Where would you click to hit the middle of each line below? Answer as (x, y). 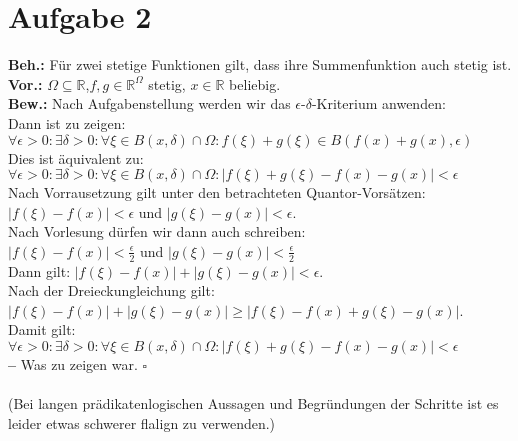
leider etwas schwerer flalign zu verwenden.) (142, 422)
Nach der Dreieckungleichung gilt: (111, 290)
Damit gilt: (42, 329)
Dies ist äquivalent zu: (76, 157)
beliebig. (255, 83)
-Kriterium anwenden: (378, 103)
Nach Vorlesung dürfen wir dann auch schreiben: (157, 231)
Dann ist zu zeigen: (67, 122)
